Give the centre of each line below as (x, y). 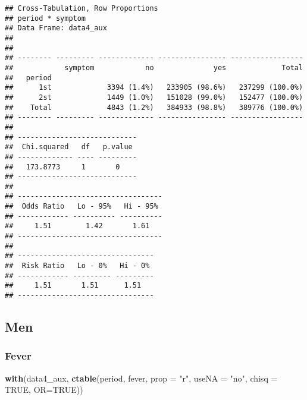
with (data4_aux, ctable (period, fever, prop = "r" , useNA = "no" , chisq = (141, 378)
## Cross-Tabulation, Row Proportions (82, 8)
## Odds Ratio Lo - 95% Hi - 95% (82, 207)
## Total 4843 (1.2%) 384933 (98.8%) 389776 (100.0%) (154, 107)
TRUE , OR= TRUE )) (44, 390)
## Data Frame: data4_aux (56, 28)
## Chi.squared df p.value (69, 147)
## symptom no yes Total (154, 67)
